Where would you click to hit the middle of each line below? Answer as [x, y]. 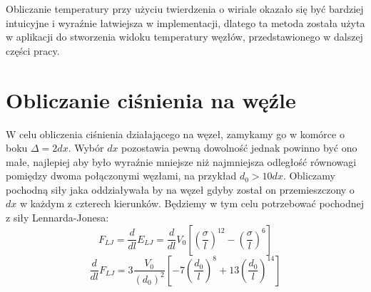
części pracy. [33, 50]
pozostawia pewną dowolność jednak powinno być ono [239, 148]
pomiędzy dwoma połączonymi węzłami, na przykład [121, 176]
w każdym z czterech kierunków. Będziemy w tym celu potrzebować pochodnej [192, 203]
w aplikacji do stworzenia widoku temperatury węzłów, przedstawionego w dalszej [184, 37]
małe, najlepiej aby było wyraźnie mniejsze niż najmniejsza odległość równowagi [181, 161]
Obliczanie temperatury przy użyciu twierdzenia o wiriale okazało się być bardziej [185, 9]
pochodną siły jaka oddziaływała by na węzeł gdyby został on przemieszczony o [180, 189]
